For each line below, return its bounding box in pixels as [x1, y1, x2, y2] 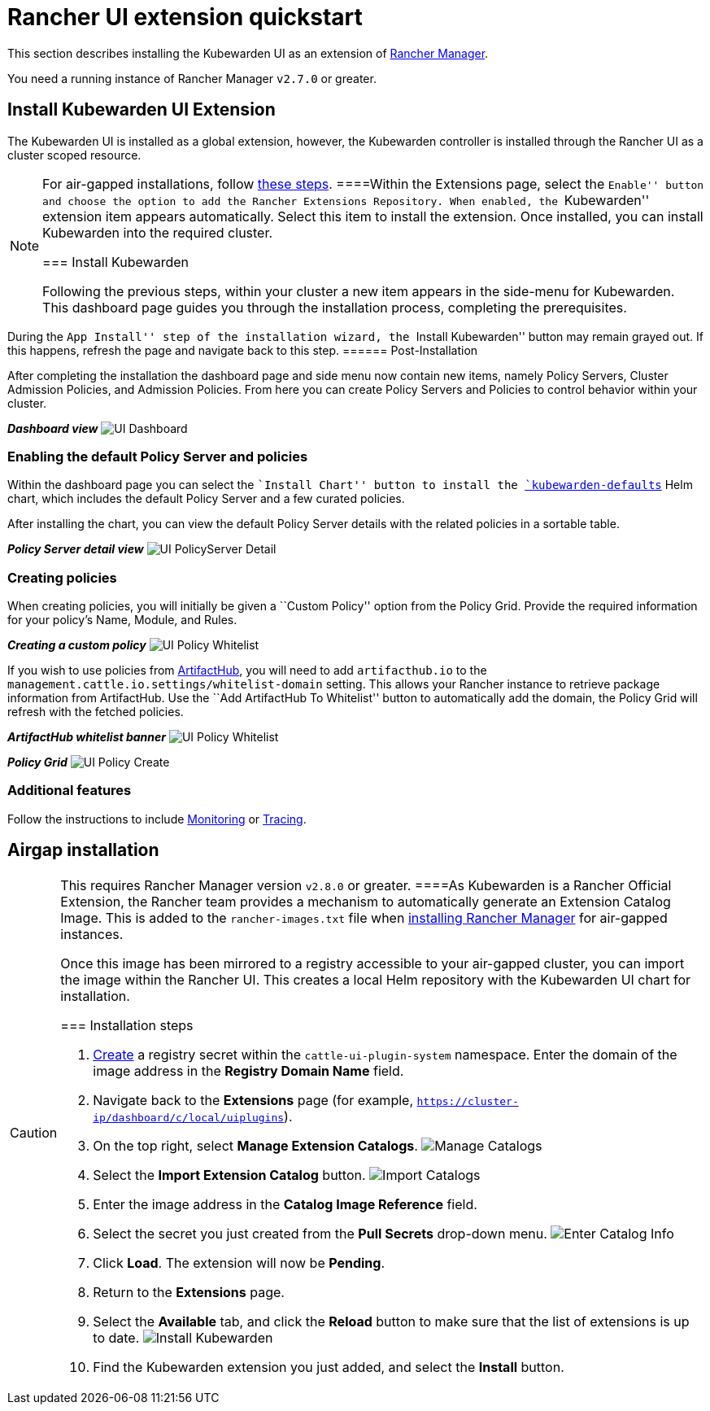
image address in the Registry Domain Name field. [93, 1062, 404, 1079]
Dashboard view [7, 421, 98, 435]
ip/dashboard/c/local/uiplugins [93, 1111, 285, 1124]
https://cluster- [416, 1094, 519, 1107]
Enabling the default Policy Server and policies [7, 448, 308, 465]
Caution [10, 1124, 58, 1141]
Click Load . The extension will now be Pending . [93, 1254, 385, 1271]
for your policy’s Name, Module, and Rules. [7, 613, 237, 627]
